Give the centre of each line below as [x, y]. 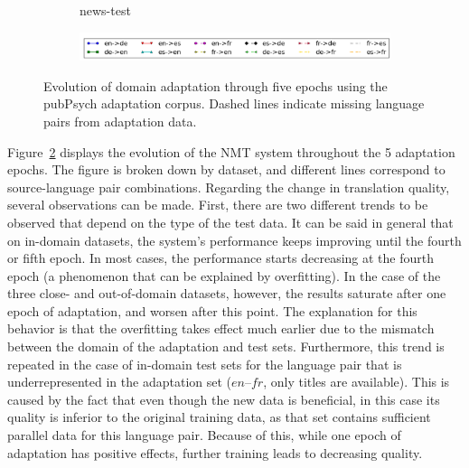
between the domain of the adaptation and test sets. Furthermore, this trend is [226, 346]
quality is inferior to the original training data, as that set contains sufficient [219, 417]
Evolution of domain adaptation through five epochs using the [216, 85]
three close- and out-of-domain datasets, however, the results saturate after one [227, 293]
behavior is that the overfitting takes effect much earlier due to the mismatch [221, 328]
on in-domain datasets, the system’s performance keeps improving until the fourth [234, 240]
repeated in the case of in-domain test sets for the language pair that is [205, 364]
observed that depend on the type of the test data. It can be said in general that [230, 222]
